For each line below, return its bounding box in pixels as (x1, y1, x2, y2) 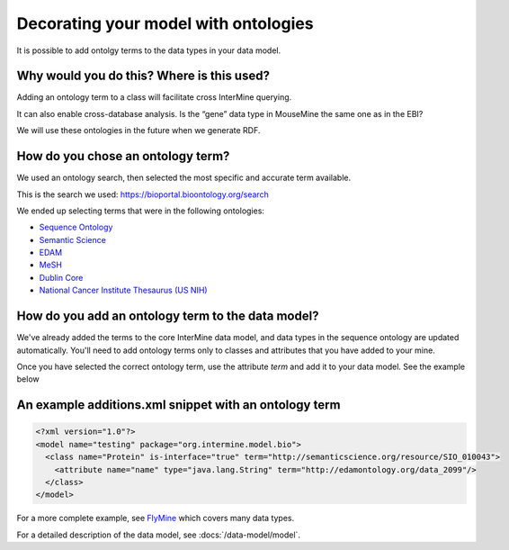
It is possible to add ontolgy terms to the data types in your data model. (16, 45, 281, 56)
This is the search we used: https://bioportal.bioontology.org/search (16, 189, 269, 200)
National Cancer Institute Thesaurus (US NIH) (39, 284, 208, 296)
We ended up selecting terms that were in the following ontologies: (16, 205, 265, 216)
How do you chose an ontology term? (16, 149, 230, 164)
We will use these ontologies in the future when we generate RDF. (16, 125, 261, 136)
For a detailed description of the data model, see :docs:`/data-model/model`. (16, 529, 301, 540)
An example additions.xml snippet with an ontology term (16, 397, 341, 413)
